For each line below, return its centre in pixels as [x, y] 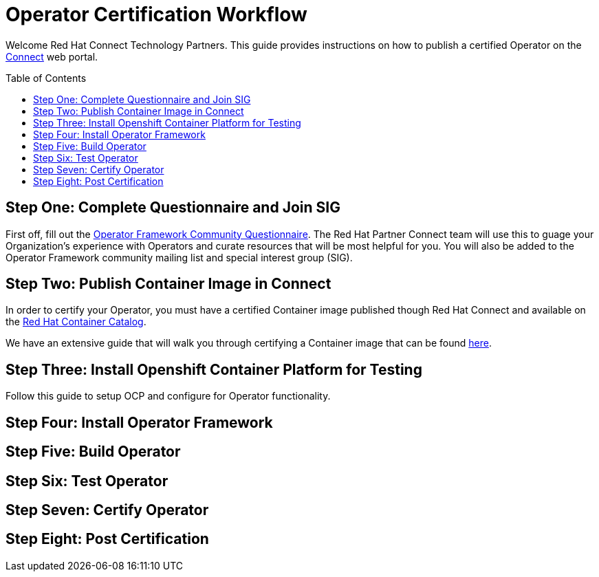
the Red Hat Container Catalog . [76, 322]
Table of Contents [46, 78]
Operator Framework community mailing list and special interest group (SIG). [179, 257]
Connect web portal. [52, 56]
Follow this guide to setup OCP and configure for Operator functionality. [168, 396]
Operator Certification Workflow [156, 14]
